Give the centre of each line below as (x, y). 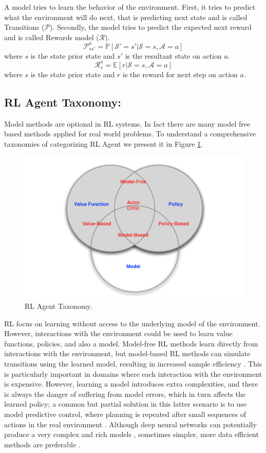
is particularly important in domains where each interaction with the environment (133, 373)
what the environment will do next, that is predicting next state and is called (126, 17)
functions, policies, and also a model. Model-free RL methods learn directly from (131, 343)
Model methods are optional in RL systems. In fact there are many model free (127, 123)
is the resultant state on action (173, 55)
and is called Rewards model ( (52, 37)
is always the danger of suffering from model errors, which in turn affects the (125, 394)
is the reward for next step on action (180, 74)
